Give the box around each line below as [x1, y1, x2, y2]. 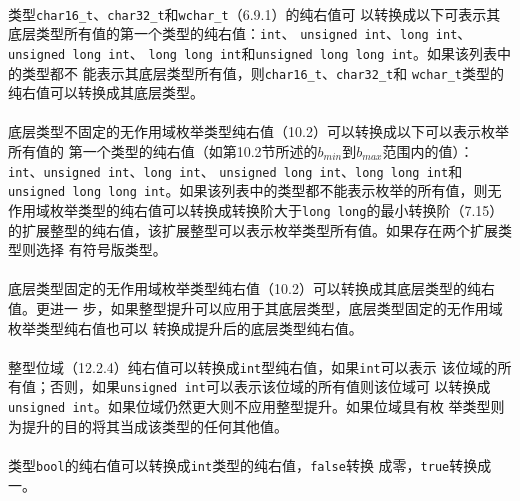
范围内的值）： [382, 141, 474, 161]
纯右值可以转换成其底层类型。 [8, 82, 204, 103]
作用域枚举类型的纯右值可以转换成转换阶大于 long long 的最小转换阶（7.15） [8, 199, 504, 220]
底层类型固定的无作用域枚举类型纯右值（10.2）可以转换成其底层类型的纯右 [8, 278, 495, 299]
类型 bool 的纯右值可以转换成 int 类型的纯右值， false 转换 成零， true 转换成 [8, 454, 492, 475]
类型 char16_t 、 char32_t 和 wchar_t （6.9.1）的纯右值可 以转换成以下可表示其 [8, 3, 501, 24]
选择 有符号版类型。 [35, 239, 167, 260]
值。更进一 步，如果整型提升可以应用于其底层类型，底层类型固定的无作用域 [8, 297, 503, 318]
